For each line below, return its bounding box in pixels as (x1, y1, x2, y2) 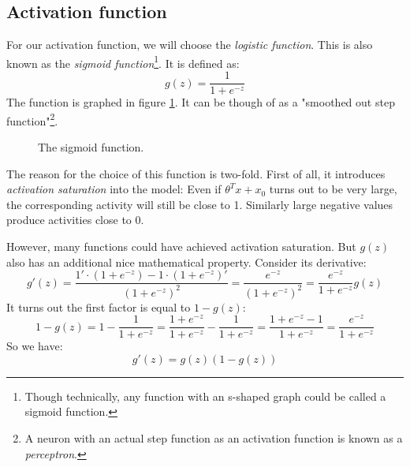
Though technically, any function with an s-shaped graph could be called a (24, 387, 386, 404)
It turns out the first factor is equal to (6, 298, 191, 315)
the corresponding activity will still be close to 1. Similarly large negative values (6, 196, 393, 212)
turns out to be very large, (269, 181, 397, 197)
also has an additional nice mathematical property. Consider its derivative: (6, 253, 367, 270)
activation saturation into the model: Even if (6, 181, 222, 197)
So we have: (6, 338, 63, 354)
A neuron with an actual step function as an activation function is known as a (24, 430, 403, 446)
